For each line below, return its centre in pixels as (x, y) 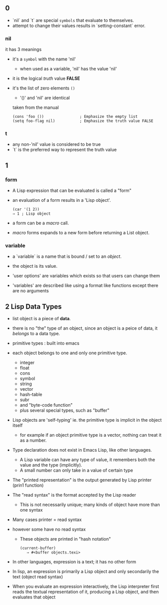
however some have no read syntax (49, 530)
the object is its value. (35, 266)
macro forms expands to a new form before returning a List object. (81, 233)
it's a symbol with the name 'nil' (44, 59)
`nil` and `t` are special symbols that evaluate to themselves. (73, 20)
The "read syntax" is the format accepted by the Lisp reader (74, 495)
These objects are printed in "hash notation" (65, 539)
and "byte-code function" (46, 405)
